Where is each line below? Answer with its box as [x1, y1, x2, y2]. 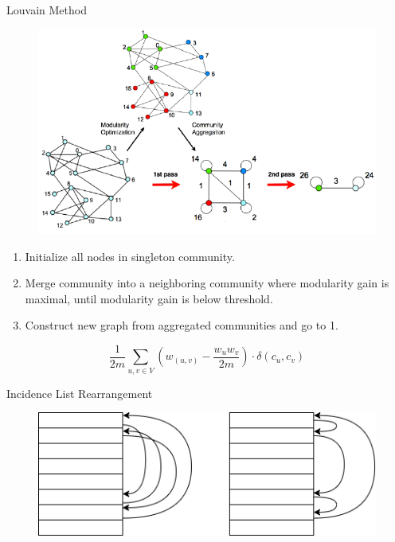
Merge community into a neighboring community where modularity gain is [25, 275, 389, 291]
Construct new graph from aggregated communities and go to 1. [25, 317, 338, 333]
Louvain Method [6, 2, 87, 18]
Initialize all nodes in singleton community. [25, 248, 235, 264]
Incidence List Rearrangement [6, 384, 153, 401]
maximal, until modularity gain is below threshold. [25, 290, 273, 306]
